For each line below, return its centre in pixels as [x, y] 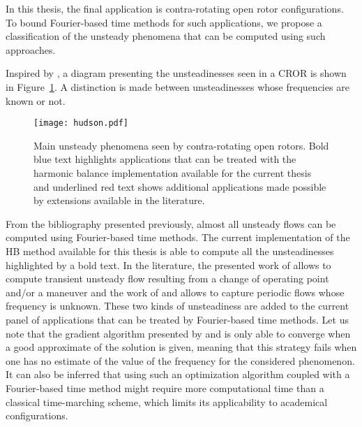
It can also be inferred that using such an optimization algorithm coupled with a [178, 374]
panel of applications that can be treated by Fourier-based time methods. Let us [177, 319]
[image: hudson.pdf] [81, 123]
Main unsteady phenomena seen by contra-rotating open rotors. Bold [181, 145]
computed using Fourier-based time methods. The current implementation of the [178, 237]
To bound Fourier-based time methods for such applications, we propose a [164, 22]
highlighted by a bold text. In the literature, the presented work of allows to [168, 265]
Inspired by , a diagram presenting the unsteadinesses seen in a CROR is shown [176, 73]
